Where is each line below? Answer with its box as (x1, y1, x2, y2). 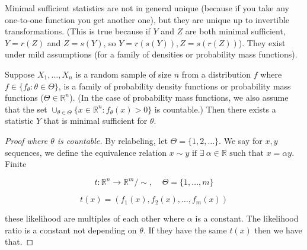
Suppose (5, 68, 35, 80)
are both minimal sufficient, (185, 25, 286, 37)
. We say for (219, 134, 263, 146)
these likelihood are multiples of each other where (5, 212, 185, 225)
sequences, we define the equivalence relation (5, 146, 167, 158)
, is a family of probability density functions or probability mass (58, 79, 291, 92)
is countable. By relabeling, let (57, 134, 168, 146)
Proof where (5, 134, 48, 146)
